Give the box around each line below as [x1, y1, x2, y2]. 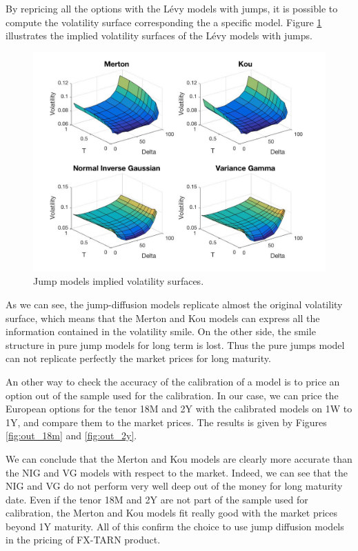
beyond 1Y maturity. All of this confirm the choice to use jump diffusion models [6, 519, 344, 533]
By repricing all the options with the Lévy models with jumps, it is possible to [6, 1, 338, 15]
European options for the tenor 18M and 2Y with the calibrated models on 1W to [6, 401, 352, 416]
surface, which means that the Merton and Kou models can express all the [6, 310, 320, 325]
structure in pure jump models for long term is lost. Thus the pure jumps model [6, 337, 345, 352]
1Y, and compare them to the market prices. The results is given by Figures [6, 414, 327, 429]
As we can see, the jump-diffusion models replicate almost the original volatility [6, 297, 343, 311]
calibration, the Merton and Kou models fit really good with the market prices [6, 505, 338, 520]
